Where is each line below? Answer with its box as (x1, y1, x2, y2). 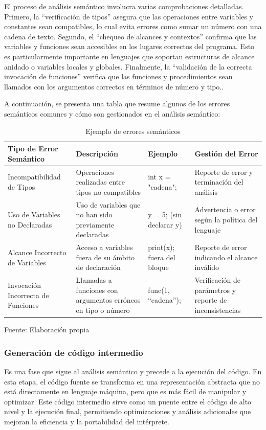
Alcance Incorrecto (8, 247, 66, 258)
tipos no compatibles (76, 186, 141, 197)
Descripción (76, 148, 118, 159)
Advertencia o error (194, 204, 256, 215)
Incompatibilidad (8, 171, 61, 182)
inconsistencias (194, 305, 241, 315)
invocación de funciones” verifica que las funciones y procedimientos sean (4, 71, 233, 82)
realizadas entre (76, 176, 125, 187)
